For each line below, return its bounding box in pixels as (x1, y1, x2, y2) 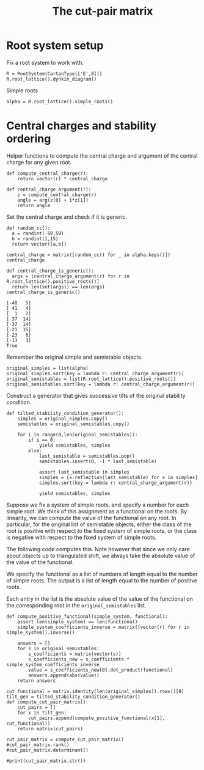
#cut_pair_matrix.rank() (6, 741, 70, 748)
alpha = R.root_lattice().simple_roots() (6, 98, 114, 105)
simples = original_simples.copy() (17, 416, 108, 422)
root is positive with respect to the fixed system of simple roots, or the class (6, 527, 197, 534)
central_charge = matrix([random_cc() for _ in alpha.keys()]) (6, 252, 171, 258)
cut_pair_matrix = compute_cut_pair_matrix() (6, 736, 124, 743)
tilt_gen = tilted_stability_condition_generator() (6, 694, 140, 700)
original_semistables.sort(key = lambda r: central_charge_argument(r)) (6, 381, 195, 387)
